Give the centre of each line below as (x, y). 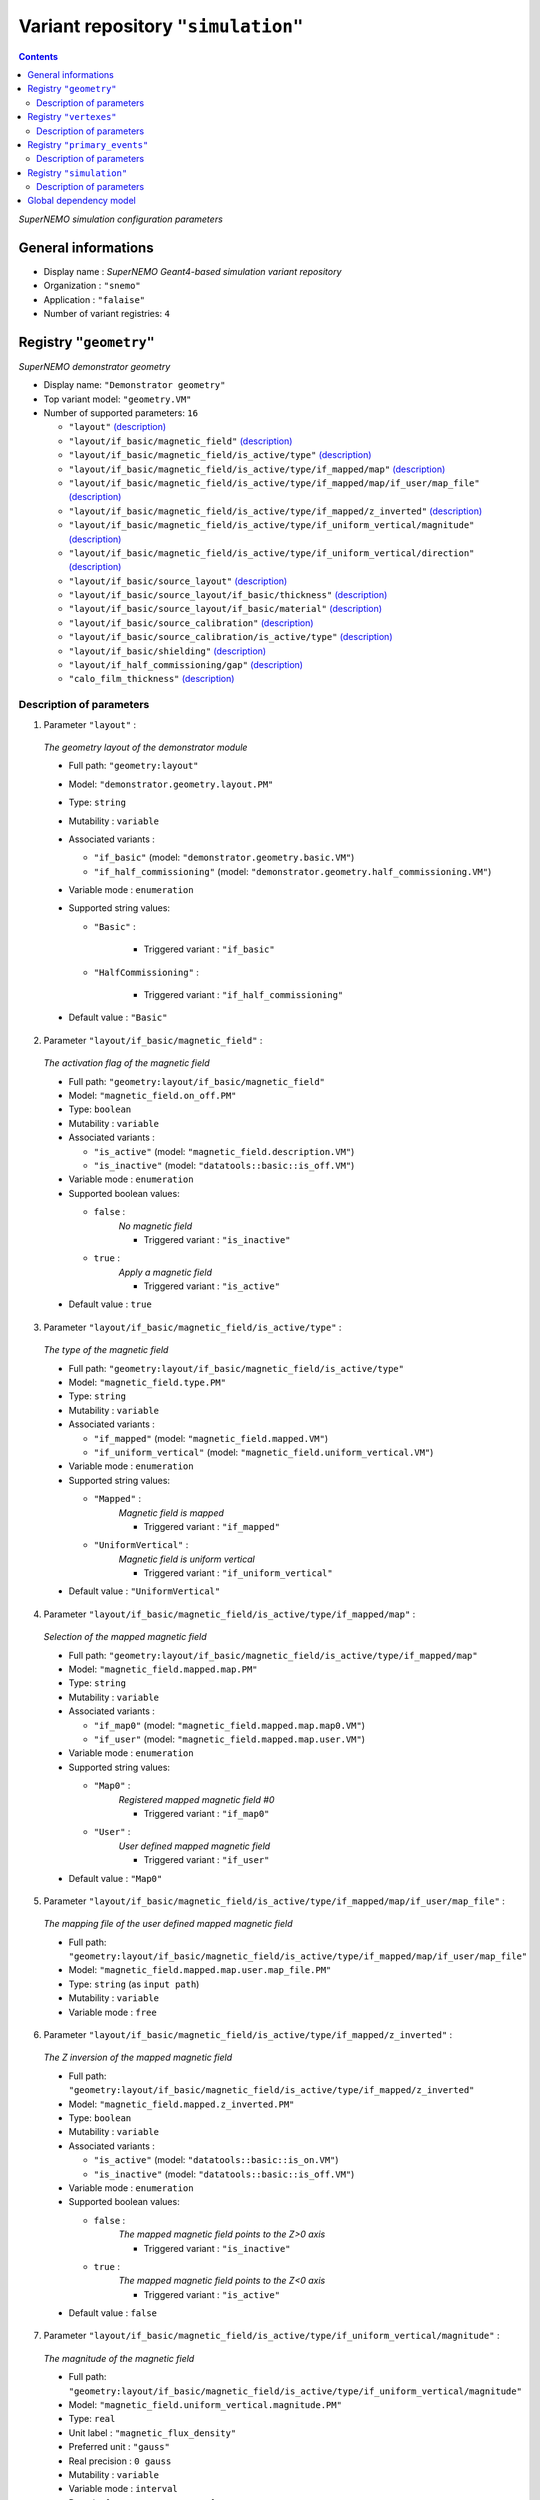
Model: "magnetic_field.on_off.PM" (152, 1095)
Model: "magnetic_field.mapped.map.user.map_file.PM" (200, 1970)
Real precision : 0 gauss (120, 2461)
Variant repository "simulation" (161, 26)
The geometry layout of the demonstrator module (145, 747)
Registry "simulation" (77, 172)
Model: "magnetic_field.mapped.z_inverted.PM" (181, 2104)
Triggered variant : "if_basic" (209, 949)
